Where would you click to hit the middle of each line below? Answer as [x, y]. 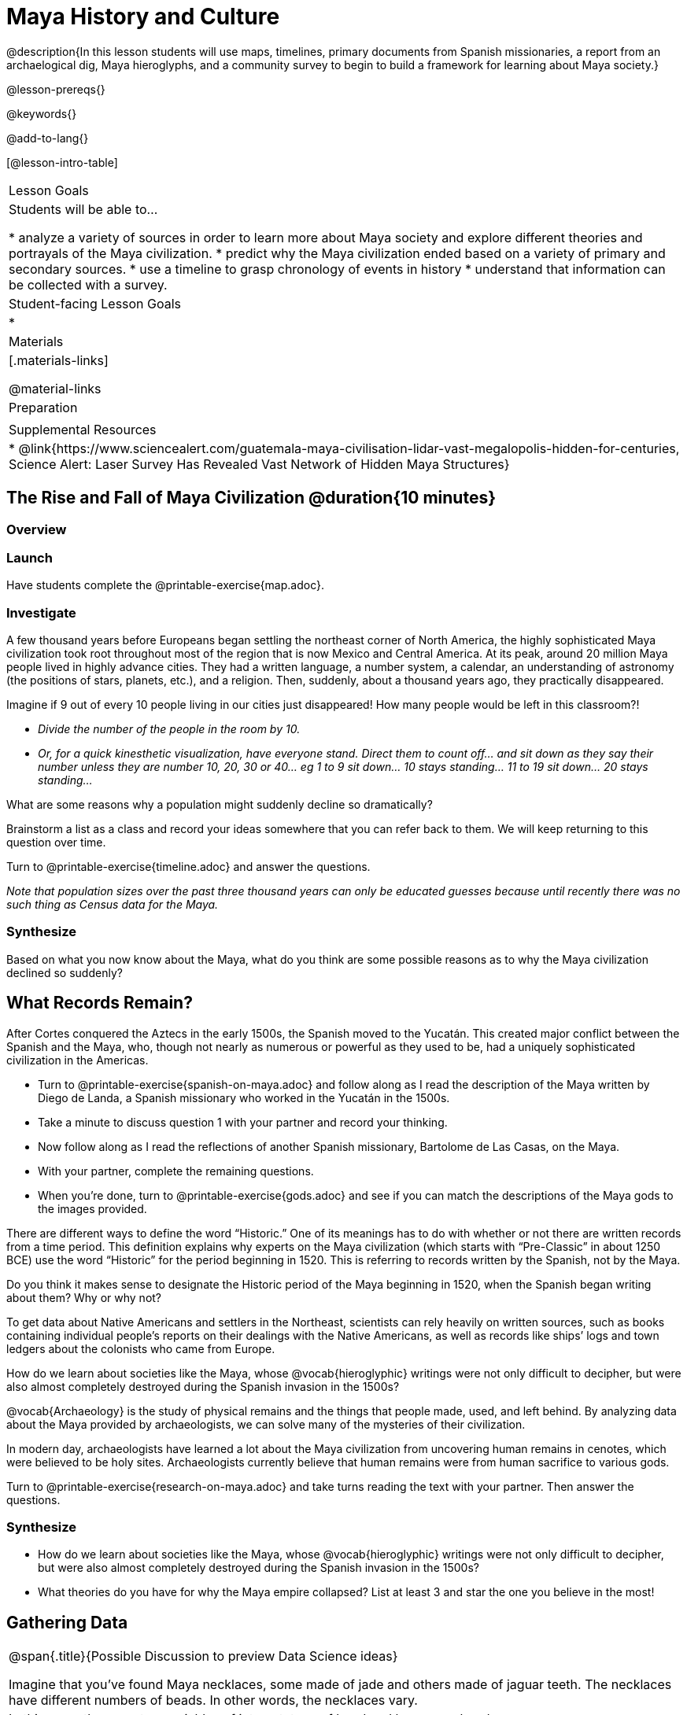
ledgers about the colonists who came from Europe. [141, 1348]
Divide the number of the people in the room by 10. [169, 729]
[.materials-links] [59, 360]
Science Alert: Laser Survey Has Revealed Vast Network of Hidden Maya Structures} [259, 464]
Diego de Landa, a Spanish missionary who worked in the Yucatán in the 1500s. [244, 1097]
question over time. [56, 843]
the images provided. [92, 1208]
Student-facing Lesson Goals [95, 303]
